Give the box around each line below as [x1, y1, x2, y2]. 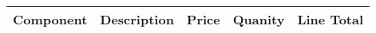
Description [100, 10, 174, 28]
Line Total [297, 10, 364, 28]
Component [13, 10, 88, 28]
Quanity [232, 10, 285, 28]
